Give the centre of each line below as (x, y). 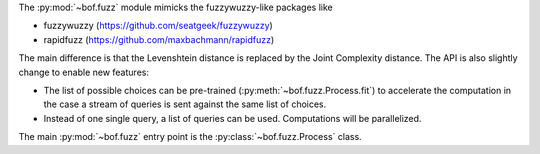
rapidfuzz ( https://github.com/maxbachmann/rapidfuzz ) (159, 39)
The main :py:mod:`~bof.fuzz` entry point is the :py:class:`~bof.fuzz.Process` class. (190, 137)
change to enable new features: (84, 72)
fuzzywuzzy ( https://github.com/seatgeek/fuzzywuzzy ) (158, 26)
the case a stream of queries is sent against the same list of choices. (185, 104)
